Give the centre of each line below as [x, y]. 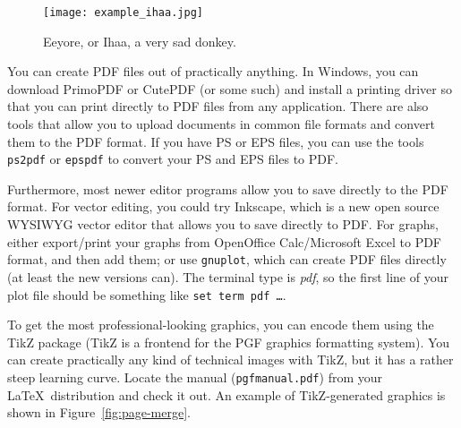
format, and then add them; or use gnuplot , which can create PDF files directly [227, 259]
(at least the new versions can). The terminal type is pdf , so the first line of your [228, 276]
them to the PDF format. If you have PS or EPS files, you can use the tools [216, 141]
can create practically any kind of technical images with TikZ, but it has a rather [230, 360]
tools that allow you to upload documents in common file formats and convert [221, 124]
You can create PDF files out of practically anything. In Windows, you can [213, 71]
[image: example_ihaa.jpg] [123, 13]
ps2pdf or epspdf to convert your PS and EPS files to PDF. [173, 159]
